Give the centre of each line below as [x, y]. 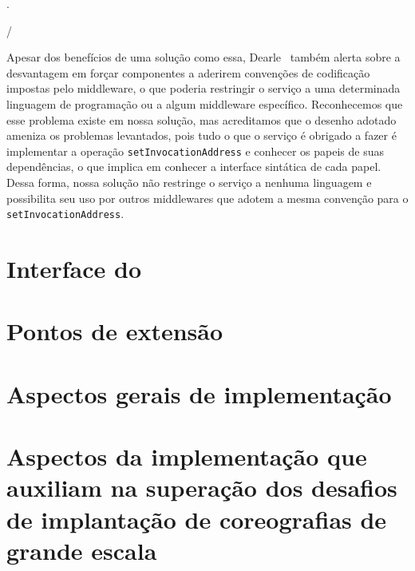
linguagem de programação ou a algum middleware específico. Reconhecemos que [205, 103]
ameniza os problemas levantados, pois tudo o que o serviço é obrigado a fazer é [202, 135]
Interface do [74, 269]
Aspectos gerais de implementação [199, 393]
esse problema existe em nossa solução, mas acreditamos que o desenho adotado [202, 119]
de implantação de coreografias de [197, 519]
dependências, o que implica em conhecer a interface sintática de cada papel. [194, 167]
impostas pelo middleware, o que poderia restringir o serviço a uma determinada [204, 88]
